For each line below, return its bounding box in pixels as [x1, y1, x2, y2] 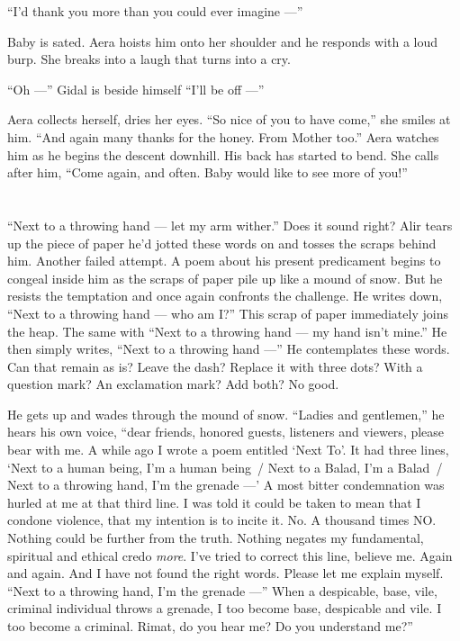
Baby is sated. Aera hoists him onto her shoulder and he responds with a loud [7, 32, 438, 50]
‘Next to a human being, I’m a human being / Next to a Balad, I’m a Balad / [7, 457, 443, 476]
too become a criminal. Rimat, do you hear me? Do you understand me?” [7, 617, 413, 635]
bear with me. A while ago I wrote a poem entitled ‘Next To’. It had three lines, [7, 440, 449, 459]
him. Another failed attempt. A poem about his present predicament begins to [7, 251, 441, 270]
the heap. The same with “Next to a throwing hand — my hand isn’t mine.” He [7, 321, 447, 340]
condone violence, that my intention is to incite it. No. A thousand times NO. [7, 510, 437, 529]
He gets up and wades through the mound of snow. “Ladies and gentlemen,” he [7, 404, 445, 423]
